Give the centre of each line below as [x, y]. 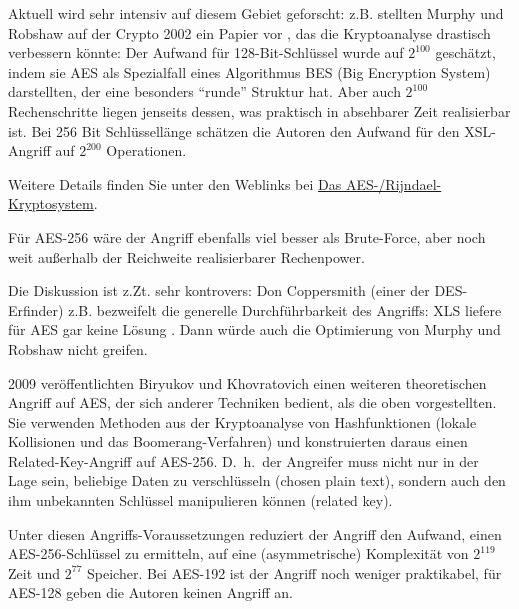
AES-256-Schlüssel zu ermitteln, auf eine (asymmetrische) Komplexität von [238, 553]
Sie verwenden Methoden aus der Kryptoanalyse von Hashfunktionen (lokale [242, 421]
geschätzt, [465, 52]
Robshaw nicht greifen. [78, 348]
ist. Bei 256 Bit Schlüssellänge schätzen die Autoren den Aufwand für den [234, 130]
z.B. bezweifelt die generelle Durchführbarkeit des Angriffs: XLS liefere [285, 309]
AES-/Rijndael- [393, 183]
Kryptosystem [51, 203]
